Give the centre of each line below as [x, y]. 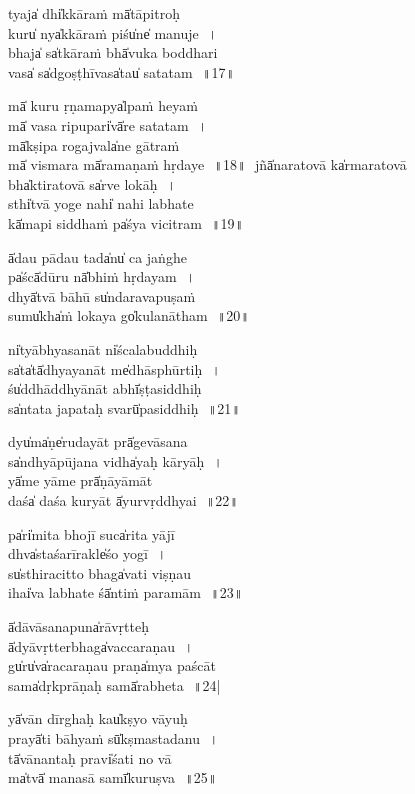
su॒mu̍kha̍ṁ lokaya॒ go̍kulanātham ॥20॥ [129, 315]
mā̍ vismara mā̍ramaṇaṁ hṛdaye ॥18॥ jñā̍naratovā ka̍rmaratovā [207, 164]
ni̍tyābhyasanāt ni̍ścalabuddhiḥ [103, 348]
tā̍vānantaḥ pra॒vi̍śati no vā [90, 757]
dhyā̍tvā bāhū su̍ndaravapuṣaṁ [102, 295]
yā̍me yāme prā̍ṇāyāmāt [80, 480]
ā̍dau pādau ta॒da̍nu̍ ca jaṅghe [97, 256]
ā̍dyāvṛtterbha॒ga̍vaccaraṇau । [101, 645]
